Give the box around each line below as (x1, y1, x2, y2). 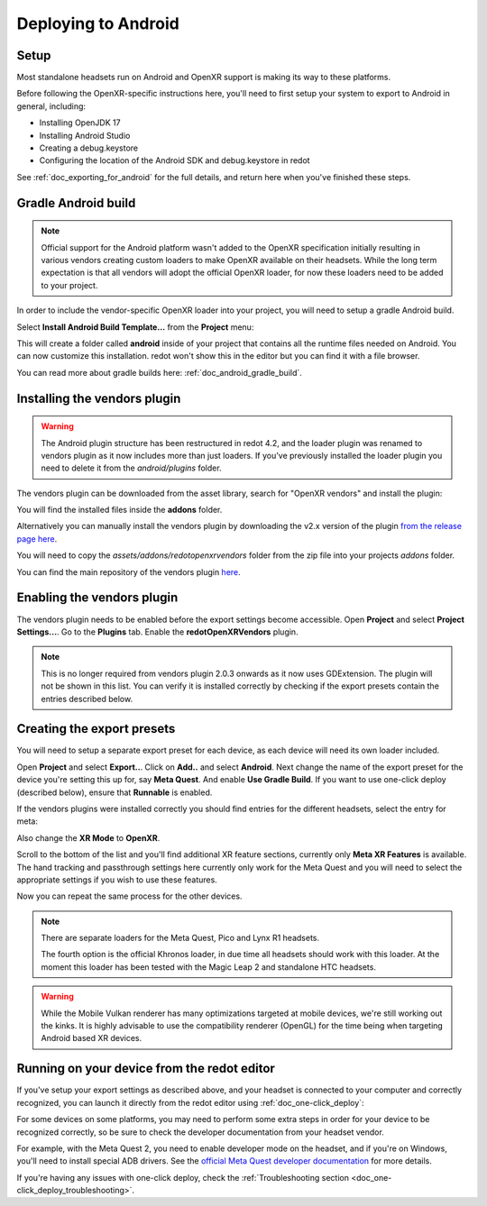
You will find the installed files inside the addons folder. (16, 505, 223, 516)
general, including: (16, 100, 86, 112)
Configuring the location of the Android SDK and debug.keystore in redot (39, 155, 310, 166)
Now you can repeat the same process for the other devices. (16, 891, 243, 901)
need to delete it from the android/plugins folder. (41, 462, 222, 473)
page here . (16, 533, 58, 544)
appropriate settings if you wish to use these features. (16, 874, 218, 885)
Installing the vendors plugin (16, 390, 181, 406)
